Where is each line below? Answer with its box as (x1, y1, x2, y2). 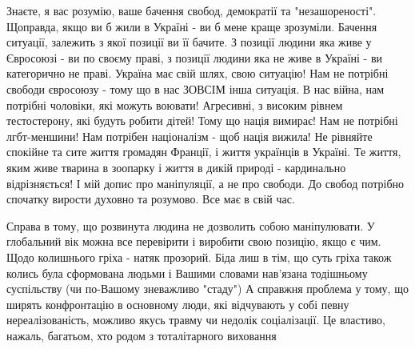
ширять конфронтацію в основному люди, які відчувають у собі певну (6, 295, 349, 312)
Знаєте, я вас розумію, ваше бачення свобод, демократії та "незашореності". (6, 2, 377, 18)
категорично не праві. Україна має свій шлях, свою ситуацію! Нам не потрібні (6, 65, 389, 82)
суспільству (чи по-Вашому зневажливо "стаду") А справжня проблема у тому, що (6, 280, 409, 297)
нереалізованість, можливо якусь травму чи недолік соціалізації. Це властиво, (6, 311, 385, 328)
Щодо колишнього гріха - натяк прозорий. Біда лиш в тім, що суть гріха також (6, 248, 392, 265)
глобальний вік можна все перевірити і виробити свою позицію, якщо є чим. (6, 233, 381, 250)
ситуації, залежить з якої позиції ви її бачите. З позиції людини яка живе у (6, 34, 372, 50)
